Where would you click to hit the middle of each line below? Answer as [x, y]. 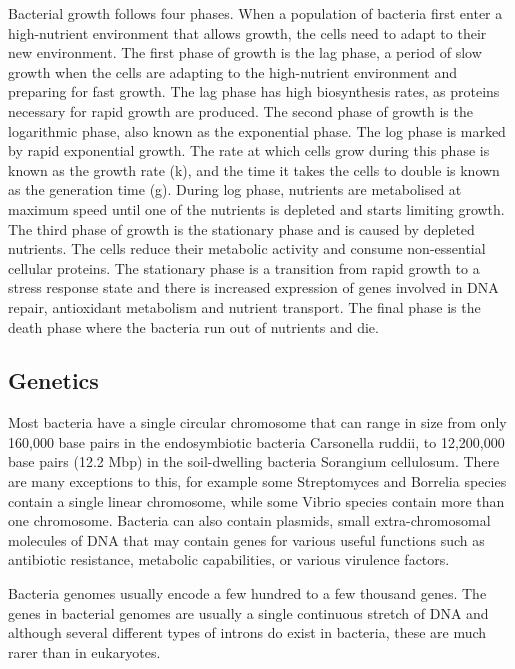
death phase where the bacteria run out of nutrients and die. [193, 326]
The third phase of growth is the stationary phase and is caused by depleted [241, 228]
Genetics [53, 380]
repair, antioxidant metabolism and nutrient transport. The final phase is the [244, 306]
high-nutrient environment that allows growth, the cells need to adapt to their [247, 32]
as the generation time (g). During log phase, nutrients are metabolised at [235, 189]
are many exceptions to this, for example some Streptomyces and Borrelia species [257, 481]
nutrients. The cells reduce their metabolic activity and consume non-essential [247, 248]
